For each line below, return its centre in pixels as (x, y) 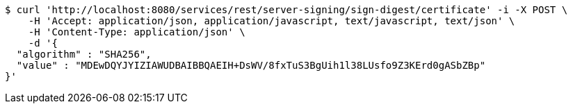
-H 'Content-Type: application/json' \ (137, 32)
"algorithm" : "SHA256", (84, 54)
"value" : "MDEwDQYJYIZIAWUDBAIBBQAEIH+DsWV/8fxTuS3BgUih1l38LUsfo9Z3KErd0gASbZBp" (251, 65)
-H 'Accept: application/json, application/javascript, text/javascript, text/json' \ (272, 21)
